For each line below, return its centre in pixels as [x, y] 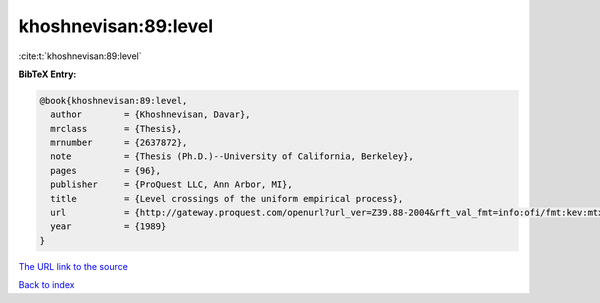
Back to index [46, 285]
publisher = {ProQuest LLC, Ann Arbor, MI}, [172, 184]
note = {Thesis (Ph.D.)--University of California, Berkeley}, [232, 156]
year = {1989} [108, 226]
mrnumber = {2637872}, [119, 143]
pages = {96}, [106, 170]
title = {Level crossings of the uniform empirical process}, [227, 198]
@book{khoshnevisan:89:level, [113, 100]
